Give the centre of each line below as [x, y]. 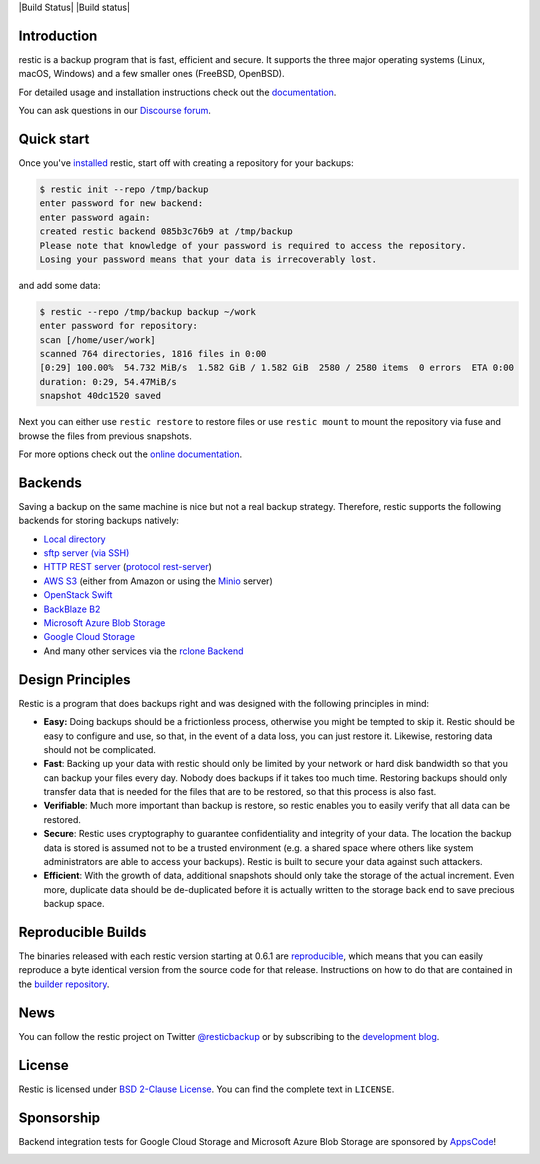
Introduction [58, 35]
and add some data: [59, 285]
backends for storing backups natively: [99, 521]
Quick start [54, 138]
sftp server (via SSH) [86, 553]
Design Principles [74, 679]
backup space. [74, 904]
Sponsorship [59, 1117]
